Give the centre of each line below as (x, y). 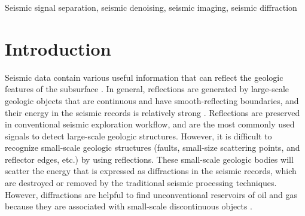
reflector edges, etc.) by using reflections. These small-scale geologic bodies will (149, 159)
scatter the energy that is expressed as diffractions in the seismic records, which (151, 171)
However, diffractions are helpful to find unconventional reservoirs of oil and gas (151, 194)
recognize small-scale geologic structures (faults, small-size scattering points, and (152, 147)
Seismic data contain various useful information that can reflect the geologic (144, 77)
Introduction (58, 48)
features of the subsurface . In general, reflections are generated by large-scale (147, 89)
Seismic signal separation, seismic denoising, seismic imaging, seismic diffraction (151, 7)
